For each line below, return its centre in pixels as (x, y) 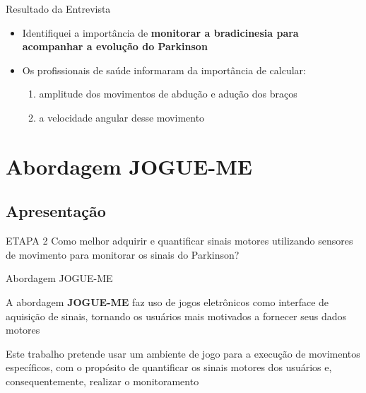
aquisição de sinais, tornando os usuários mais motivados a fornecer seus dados (176, 316)
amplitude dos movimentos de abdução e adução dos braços (168, 94)
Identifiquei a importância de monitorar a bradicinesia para (160, 32)
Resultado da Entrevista (58, 8)
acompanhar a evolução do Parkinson (115, 46)
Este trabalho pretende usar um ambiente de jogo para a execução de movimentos (183, 353)
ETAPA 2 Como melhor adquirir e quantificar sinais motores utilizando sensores (179, 241)
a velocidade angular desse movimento (122, 117)
